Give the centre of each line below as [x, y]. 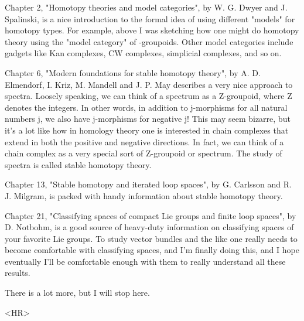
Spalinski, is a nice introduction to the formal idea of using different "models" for [150, 18]
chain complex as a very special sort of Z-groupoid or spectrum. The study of [144, 153]
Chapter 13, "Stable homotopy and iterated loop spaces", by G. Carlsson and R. [148, 184]
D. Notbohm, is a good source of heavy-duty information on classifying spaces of [149, 227]
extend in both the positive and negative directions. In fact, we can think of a [144, 141]
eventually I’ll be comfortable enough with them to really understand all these [145, 261]
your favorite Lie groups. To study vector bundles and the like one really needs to [151, 238]
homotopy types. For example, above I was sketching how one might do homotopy [152, 30]
